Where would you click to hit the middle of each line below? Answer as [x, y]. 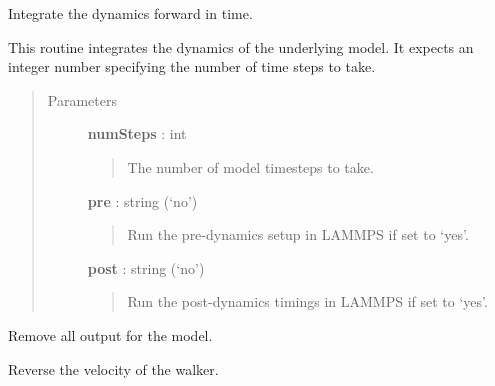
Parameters [82, 99]
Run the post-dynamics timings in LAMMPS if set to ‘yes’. [307, 301]
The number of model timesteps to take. [250, 166]
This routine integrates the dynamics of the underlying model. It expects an [241, 46]
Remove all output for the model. [110, 334]
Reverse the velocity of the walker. [113, 368]
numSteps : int [137, 133]
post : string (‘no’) [146, 267]
